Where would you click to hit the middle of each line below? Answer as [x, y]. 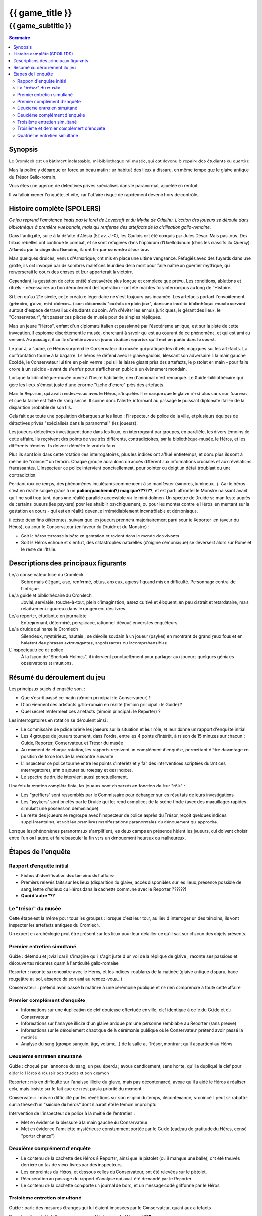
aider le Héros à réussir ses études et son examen [59, 1073]
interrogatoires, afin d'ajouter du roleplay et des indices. [77, 770]
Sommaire [19, 38]
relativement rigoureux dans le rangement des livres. [74, 609]
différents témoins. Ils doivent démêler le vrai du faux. [63, 446]
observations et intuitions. [47, 663]
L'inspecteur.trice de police [36, 650]
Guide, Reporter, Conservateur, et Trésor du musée [72, 743]
